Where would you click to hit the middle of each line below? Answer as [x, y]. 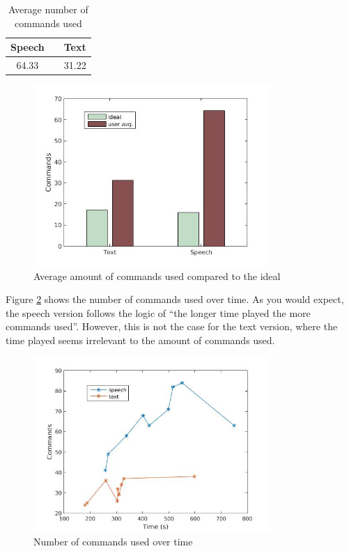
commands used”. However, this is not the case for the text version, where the [172, 326]
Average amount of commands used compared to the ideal [157, 275]
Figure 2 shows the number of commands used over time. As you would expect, [175, 299]
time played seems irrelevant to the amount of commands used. [140, 340]
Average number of [48, 9]
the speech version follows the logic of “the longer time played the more [158, 312]
